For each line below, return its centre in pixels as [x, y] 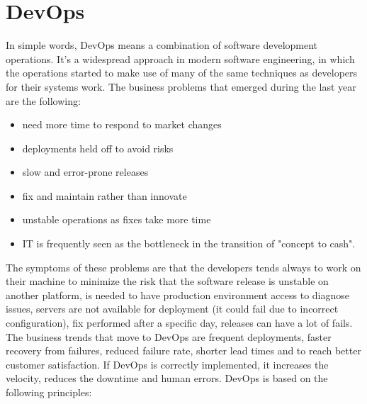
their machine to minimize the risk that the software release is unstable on [167, 281]
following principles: [49, 392]
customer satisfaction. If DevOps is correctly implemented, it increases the [167, 364]
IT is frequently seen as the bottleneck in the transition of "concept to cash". [189, 243]
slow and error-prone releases [85, 172]
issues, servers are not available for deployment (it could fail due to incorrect [172, 309]
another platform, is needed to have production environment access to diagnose [178, 294]
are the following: [43, 100]
